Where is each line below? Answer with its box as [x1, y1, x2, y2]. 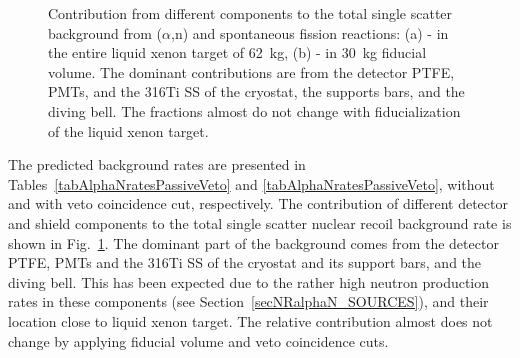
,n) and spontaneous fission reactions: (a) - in [171, 22, 449, 43]
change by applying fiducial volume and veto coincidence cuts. [8, 330, 389, 351]
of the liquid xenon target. [48, 120, 209, 141]
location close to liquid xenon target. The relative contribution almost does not [8, 310, 493, 331]
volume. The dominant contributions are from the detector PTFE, [48, 61, 455, 82]
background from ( [48, 22, 163, 43]
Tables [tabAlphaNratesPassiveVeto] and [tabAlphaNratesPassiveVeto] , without [8, 173, 495, 194]
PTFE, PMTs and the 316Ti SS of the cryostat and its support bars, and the [8, 252, 482, 273]
